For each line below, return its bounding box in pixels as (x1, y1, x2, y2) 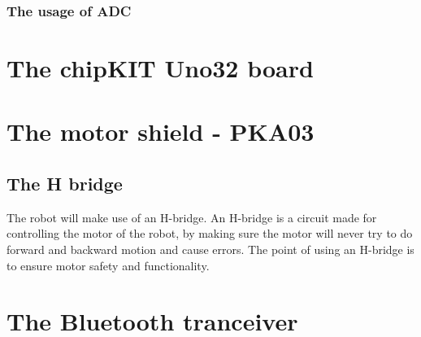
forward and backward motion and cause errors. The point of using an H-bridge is (7, 240, 414, 257)
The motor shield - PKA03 (7, 115, 315, 148)
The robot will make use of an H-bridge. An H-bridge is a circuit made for (7, 208, 377, 225)
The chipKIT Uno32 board (7, 51, 314, 85)
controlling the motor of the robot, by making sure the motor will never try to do (7, 225, 413, 242)
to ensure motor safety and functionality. (7, 256, 210, 274)
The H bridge (7, 170, 123, 195)
